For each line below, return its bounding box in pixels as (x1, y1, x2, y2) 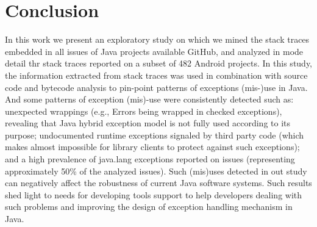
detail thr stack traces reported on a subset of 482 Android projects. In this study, (5, 57, 313, 70)
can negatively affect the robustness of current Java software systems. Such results (5, 176, 312, 189)
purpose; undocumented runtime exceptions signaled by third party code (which (5, 128, 304, 141)
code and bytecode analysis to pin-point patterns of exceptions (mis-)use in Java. (5, 81, 308, 93)
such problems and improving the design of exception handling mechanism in (5, 200, 293, 213)
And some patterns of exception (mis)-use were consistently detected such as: (5, 93, 294, 106)
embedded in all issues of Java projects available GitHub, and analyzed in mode (5, 45, 304, 57)
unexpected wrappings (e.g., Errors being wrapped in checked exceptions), (5, 104, 282, 117)
